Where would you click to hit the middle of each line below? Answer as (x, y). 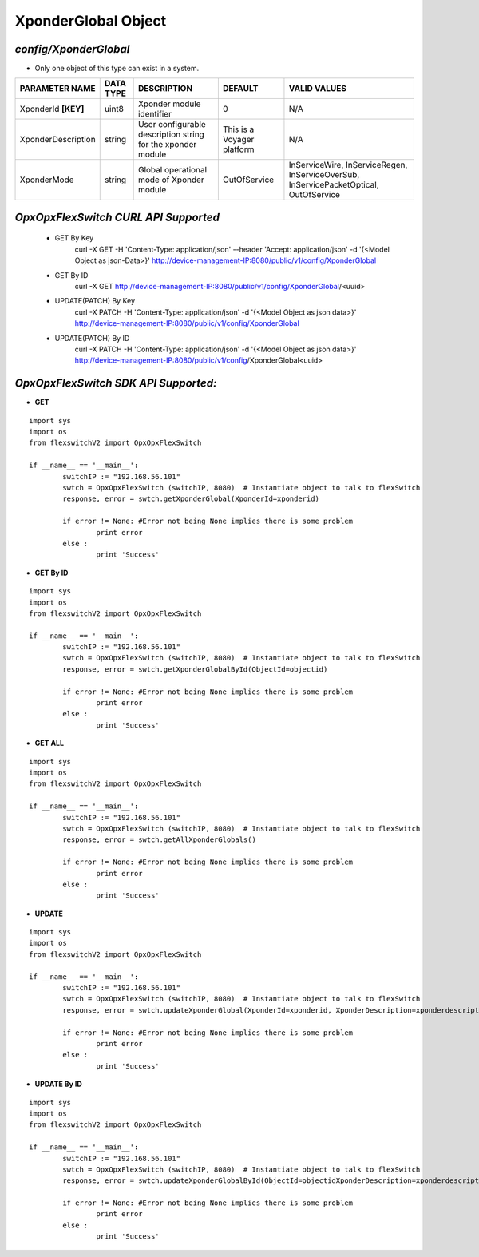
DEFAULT (240, 89)
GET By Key (74, 238)
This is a (238, 129)
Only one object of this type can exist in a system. (117, 69)
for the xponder (167, 145)
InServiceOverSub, (324, 175)
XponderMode (47, 180)
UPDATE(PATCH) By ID (92, 338)
